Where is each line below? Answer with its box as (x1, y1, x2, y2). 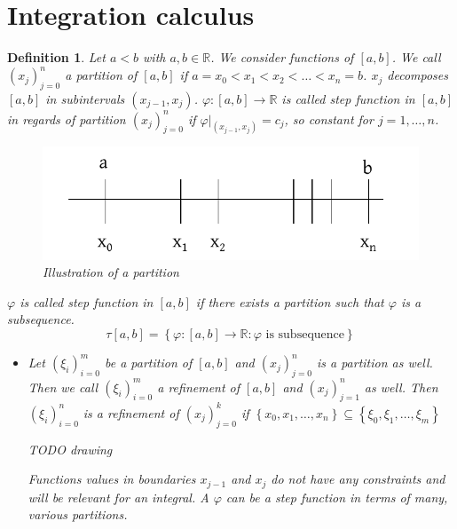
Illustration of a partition (43, 263, 179, 281)
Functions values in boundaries (28, 470, 196, 488)
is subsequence (265, 328, 344, 341)
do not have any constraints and (271, 470, 445, 488)
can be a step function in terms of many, (225, 487, 448, 506)
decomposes (387, 66, 448, 84)
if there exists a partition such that (195, 292, 384, 311)
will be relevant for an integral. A (28, 487, 209, 506)
